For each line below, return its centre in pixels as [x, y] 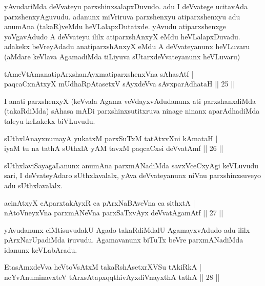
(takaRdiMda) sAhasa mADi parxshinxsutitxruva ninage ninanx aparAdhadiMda [132, 111]
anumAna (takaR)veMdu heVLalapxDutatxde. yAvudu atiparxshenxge [115, 26]
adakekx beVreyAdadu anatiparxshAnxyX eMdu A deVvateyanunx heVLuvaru [127, 46]
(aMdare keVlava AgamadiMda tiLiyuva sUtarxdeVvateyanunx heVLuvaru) [122, 56]
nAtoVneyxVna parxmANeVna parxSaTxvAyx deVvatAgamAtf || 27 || [114, 213]
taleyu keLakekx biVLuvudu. [50, 120]
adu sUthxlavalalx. [34, 185]
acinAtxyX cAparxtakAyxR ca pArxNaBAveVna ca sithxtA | [100, 202]
